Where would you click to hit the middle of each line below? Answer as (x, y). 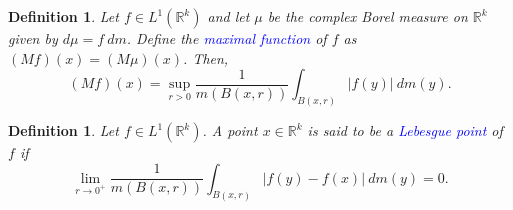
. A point (230, 130)
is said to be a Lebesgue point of (405, 130)
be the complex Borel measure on (367, 16)
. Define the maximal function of (226, 38)
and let (228, 16)
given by (33, 38)
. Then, (206, 57)
